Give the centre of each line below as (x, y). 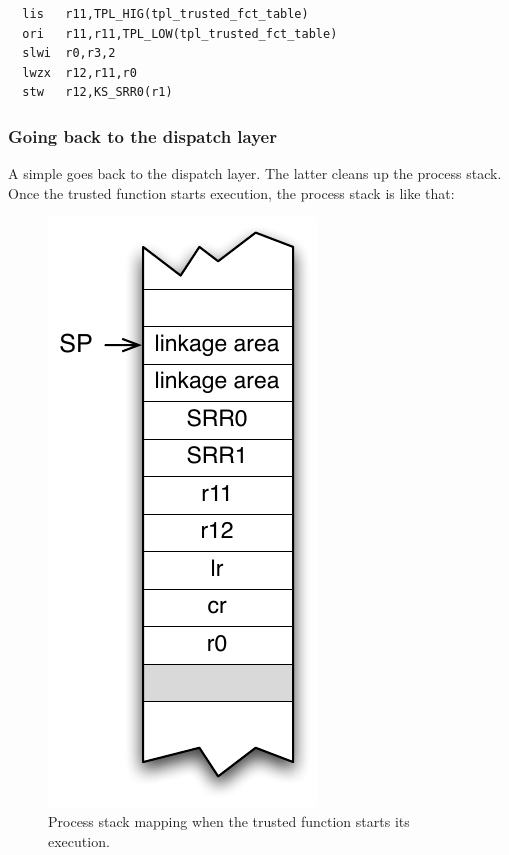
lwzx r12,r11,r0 (79, 72)
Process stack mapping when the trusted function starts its (229, 820)
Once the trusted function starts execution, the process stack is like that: (231, 192)
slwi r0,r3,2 (69, 53)
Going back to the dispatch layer (142, 135)
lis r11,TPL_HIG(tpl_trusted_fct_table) (165, 14)
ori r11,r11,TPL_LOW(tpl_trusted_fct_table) (180, 33)
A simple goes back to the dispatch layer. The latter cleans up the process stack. (255, 173)
